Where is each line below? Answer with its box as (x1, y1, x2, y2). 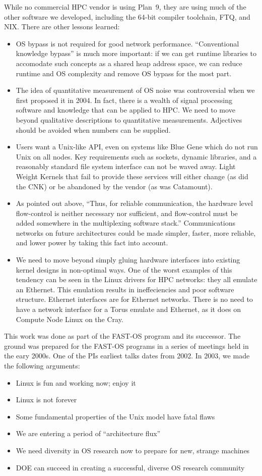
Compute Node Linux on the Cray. (16, 313, 123, 324)
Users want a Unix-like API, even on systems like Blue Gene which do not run (16, 141, 258, 152)
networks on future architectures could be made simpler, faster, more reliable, (16, 227, 256, 238)
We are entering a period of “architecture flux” (16, 428, 161, 439)
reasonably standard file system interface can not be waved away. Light (16, 161, 236, 172)
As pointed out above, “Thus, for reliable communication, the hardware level (16, 198, 253, 208)
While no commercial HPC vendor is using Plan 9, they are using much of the (4, 2, 246, 12)
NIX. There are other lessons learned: (4, 21, 120, 32)
